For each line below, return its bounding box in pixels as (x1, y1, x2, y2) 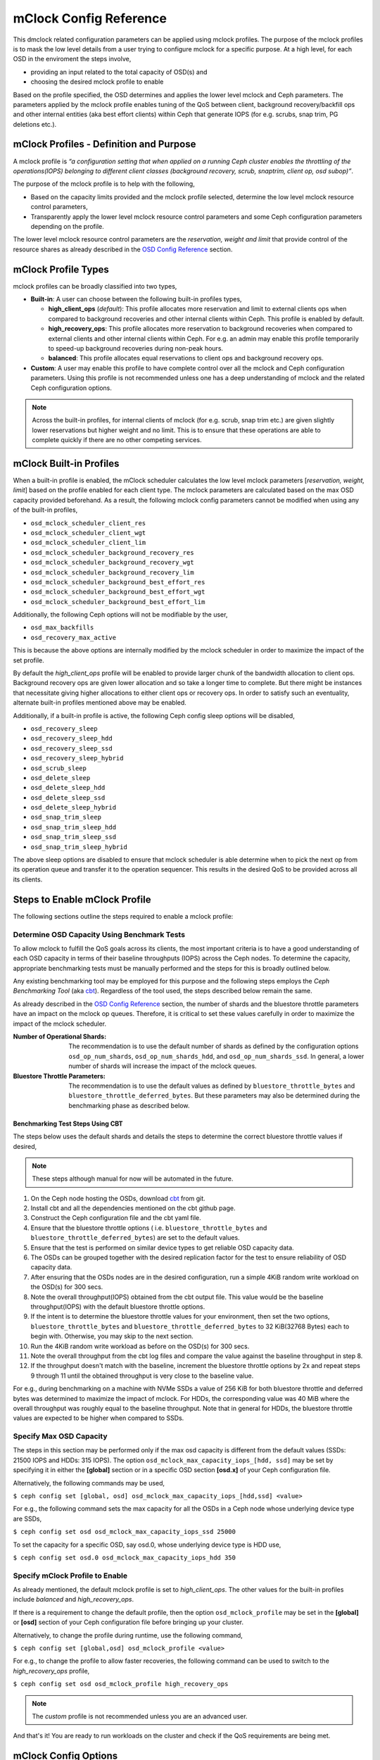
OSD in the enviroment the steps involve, (13, 55, 132, 63)
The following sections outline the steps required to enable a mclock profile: (13, 912, 234, 920)
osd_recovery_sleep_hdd (30, 734, 113, 743)
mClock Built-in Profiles (13, 458, 120, 470)
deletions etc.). (13, 120, 57, 128)
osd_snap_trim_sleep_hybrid (30, 843, 128, 851)
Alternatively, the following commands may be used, (13, 1478, 165, 1487)
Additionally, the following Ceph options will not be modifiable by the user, (13, 610, 228, 619)
